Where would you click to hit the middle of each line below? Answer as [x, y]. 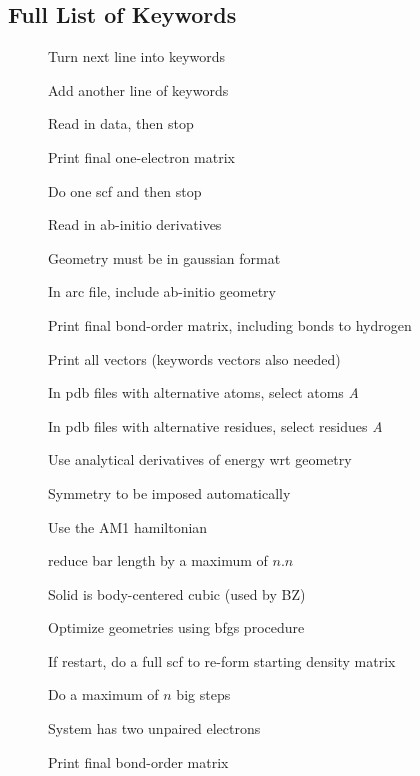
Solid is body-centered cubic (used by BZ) [177, 593]
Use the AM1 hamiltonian [128, 526]
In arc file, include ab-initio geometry [162, 291]
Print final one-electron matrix [141, 156]
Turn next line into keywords [137, 56]
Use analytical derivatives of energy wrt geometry [200, 459]
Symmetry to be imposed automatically [169, 492]
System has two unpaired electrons [154, 728]
